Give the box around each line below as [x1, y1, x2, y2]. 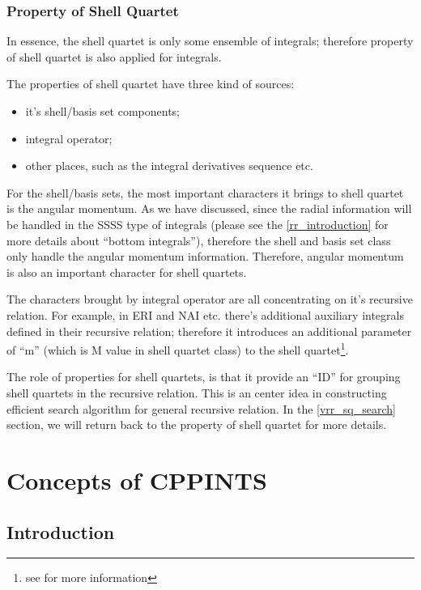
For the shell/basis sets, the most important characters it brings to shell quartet [6, 184, 404, 201]
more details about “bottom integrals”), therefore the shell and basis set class [6, 231, 391, 248]
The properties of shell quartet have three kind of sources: [6, 75, 295, 92]
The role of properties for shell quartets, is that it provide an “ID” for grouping [6, 368, 401, 385]
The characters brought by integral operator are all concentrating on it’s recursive [6, 291, 413, 308]
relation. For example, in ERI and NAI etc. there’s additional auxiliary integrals [6, 306, 404, 323]
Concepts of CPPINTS [6, 463, 267, 496]
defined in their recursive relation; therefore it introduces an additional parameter [6, 322, 412, 339]
